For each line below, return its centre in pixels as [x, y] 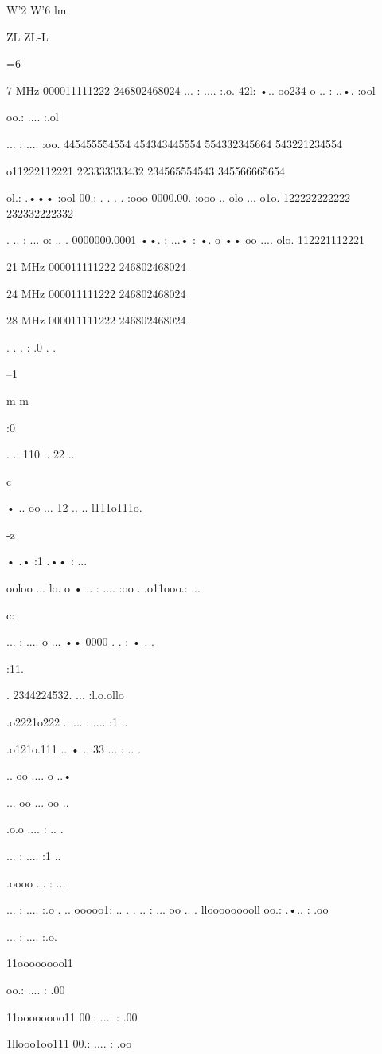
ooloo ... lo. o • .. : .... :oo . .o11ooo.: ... [103, 588]
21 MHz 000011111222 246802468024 [96, 266]
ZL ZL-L [27, 36]
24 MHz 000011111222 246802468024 [96, 293]
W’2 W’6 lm [37, 10]
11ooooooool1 [40, 963]
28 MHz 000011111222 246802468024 [96, 320]
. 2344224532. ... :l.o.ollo [65, 695]
